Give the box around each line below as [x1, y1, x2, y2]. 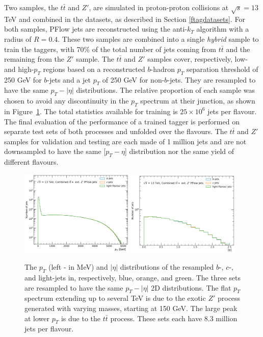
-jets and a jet [47, 74, 91, 85]
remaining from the [4, 54, 64, 64]
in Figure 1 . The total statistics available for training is [4, 106, 178, 116]
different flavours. [4, 157, 59, 167]
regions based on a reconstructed [43, 63, 145, 74]
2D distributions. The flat [151, 282, 231, 293]
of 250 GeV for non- [102, 74, 165, 85]
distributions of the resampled [120, 262, 214, 272]
